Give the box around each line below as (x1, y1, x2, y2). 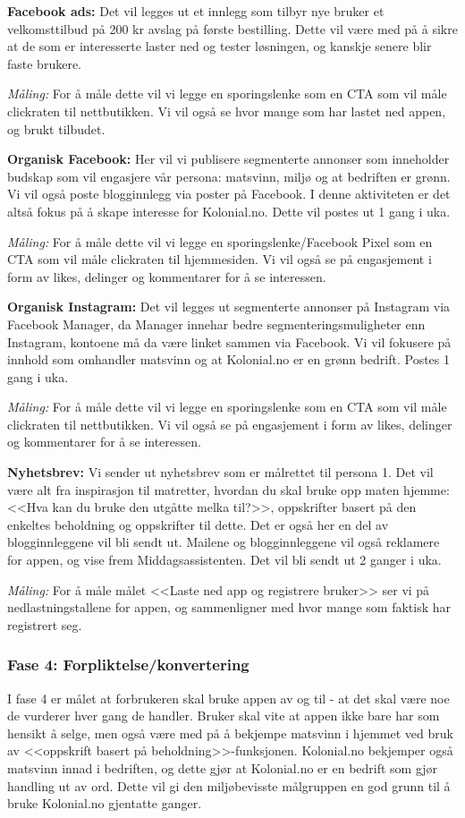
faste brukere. (7, 54, 81, 72)
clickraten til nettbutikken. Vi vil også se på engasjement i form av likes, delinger (7, 414, 452, 433)
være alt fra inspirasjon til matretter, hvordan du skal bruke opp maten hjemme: (7, 480, 450, 498)
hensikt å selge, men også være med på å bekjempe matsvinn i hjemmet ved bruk (7, 723, 453, 742)
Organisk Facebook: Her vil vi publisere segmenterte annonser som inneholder (7, 149, 450, 168)
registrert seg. (7, 615, 82, 634)
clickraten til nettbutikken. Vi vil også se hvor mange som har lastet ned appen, (7, 101, 446, 120)
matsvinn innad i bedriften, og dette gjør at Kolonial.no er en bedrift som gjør (7, 759, 438, 777)
